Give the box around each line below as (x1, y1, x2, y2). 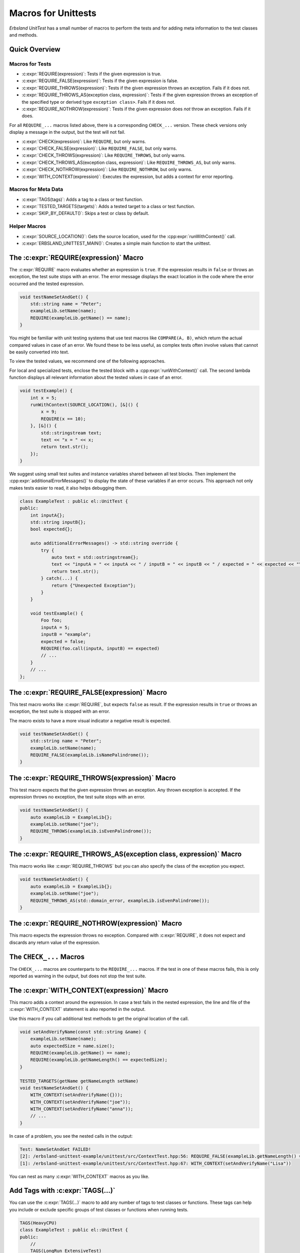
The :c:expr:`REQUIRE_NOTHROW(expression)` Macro (9, 919, 182, 928)
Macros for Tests (9, 60, 52, 67)
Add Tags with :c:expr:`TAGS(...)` (9, 1186, 115, 1195)
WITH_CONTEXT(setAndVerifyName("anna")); (30, 1106, 133, 1112)
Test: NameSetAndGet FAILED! (19, 1146, 91, 1152)
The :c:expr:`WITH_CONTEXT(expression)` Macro (9, 986, 168, 994)
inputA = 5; (40, 624, 70, 630)
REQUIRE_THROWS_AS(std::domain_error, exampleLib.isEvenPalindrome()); (30, 898, 210, 903)
